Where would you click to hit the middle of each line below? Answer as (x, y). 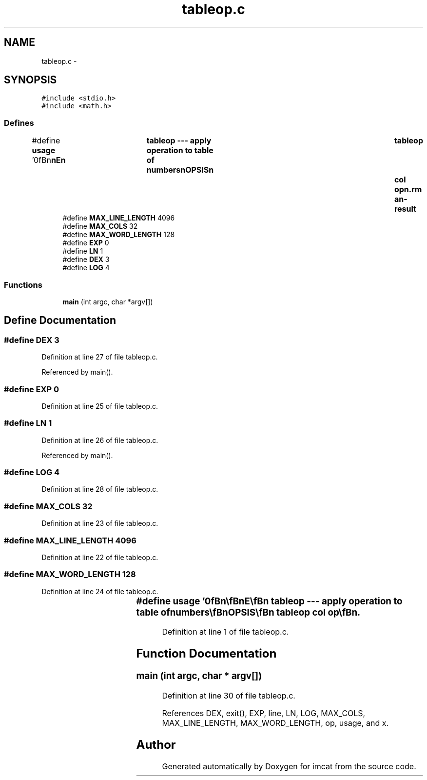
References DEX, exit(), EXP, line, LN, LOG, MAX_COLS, (264, 713)
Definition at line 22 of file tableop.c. (100, 557)
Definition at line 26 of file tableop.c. (100, 440)
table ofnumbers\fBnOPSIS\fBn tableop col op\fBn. (248, 612)
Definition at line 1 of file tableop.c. (225, 632)
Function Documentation (206, 654)
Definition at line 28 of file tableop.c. (100, 489)
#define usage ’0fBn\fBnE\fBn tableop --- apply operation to (269, 601)
